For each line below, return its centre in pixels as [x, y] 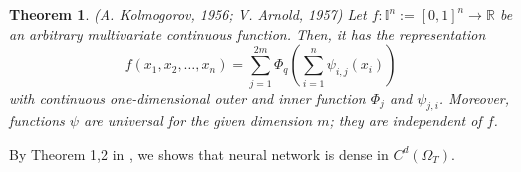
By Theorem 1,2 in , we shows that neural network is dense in [199, 153]
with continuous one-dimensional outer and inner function [187, 97]
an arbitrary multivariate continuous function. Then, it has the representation [247, 33]
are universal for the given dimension [198, 120]
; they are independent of [405, 120]
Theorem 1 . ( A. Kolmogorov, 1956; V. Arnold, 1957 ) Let [188, 14]
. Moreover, [474, 97]
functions [37, 120]
